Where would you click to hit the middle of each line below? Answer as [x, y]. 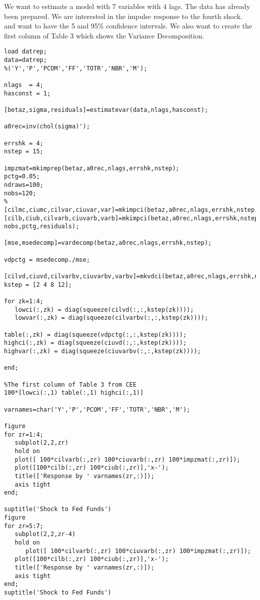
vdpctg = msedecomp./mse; [47, 260]
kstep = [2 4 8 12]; [38, 285]
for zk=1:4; [24, 301]
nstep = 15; [24, 152]
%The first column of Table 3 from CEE [70, 384]
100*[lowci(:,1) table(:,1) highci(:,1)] [74, 393]
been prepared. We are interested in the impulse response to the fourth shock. [123, 16]
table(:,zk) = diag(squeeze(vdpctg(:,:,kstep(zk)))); [95, 334]
